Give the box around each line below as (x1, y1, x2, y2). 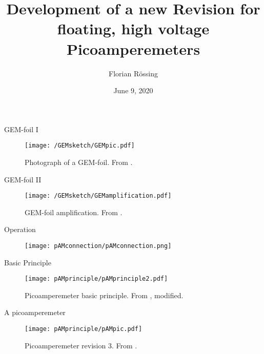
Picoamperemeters (66, 38, 200, 59)
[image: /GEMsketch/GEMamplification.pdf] (25, 192, 172, 200)
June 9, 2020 (113, 85, 153, 96)
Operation (4, 224, 36, 235)
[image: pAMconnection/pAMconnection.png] (25, 242, 172, 249)
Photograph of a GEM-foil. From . (25, 156, 133, 167)
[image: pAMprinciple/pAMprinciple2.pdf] (25, 275, 168, 283)
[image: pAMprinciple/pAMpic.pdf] (25, 325, 143, 333)
